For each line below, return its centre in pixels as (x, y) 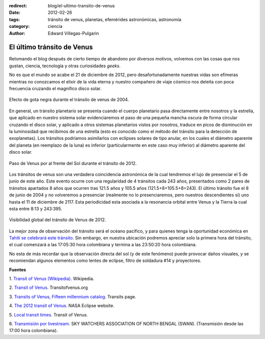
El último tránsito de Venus (51, 47)
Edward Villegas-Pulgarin (73, 33)
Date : (15, 13)
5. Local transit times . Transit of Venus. (49, 314)
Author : (17, 33)
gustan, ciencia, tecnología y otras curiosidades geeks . (65, 66)
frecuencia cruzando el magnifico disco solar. (55, 89)
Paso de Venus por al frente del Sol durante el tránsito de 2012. (73, 163)
